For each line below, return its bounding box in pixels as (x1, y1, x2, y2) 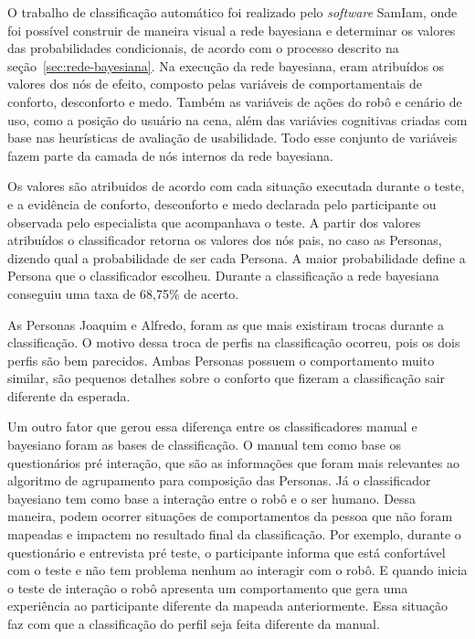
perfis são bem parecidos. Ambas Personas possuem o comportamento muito (7, 350, 435, 369)
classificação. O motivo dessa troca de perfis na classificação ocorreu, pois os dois (7, 333, 460, 352)
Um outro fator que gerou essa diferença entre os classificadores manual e (7, 417, 417, 436)
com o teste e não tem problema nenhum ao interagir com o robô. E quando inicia (7, 560, 468, 580)
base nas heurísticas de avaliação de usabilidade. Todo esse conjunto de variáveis (7, 128, 458, 147)
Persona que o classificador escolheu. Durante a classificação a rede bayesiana (7, 266, 439, 285)
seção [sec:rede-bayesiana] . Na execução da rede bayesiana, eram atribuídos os (7, 56, 445, 75)
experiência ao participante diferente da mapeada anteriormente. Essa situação (7, 596, 449, 615)
